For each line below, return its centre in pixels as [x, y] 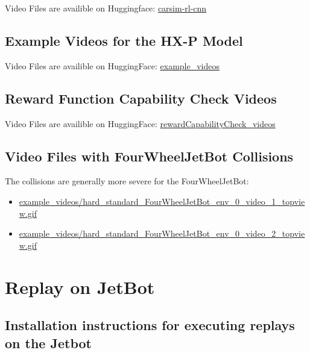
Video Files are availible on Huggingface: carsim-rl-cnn [106, 8]
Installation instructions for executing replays [150, 325]
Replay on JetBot [80, 286]
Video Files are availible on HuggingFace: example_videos [112, 65]
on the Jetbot [48, 342]
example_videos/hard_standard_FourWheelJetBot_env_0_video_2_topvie [162, 233]
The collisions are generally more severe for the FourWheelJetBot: [127, 181]
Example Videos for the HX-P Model [124, 40]
